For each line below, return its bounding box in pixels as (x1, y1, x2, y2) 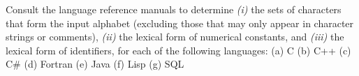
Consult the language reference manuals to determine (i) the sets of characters (6, 2, 342, 16)
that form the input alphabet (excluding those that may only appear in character (6, 15, 354, 30)
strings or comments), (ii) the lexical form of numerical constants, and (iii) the (6, 29, 344, 44)
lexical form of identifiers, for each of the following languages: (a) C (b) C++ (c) (6, 43, 351, 57)
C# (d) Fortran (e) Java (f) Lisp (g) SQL (6, 56, 184, 71)
